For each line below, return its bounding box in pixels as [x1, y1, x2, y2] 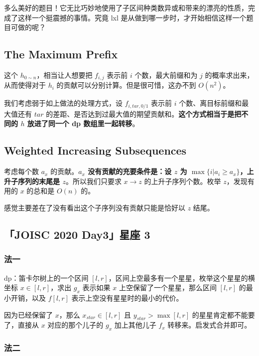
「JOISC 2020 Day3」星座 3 [4, 227, 150, 242]
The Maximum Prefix [4, 46, 118, 62]
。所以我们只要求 [65, 176, 122, 186]
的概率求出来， [205, 69, 254, 80]
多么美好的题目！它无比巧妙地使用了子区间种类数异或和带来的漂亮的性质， [4, 2, 248, 12]
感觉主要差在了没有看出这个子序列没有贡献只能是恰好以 [4, 202, 185, 213]
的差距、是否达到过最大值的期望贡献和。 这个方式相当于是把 [46, 108, 242, 119]
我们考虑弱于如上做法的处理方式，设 [4, 98, 123, 108]
